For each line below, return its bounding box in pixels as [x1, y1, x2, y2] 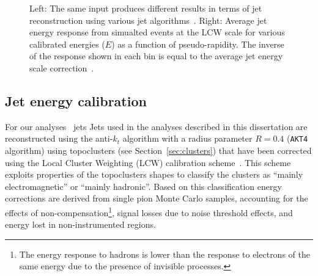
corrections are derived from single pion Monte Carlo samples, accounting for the [5, 192, 308, 205]
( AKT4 [287, 132, 308, 145]
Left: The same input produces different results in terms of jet [29, 2, 262, 14]
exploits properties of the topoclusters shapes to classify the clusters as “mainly [5, 168, 303, 181]
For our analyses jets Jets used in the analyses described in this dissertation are [5, 120, 308, 133]
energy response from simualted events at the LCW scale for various [29, 26, 285, 38]
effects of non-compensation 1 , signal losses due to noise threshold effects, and [5, 204, 293, 219]
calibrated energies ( [29, 37, 105, 50]
